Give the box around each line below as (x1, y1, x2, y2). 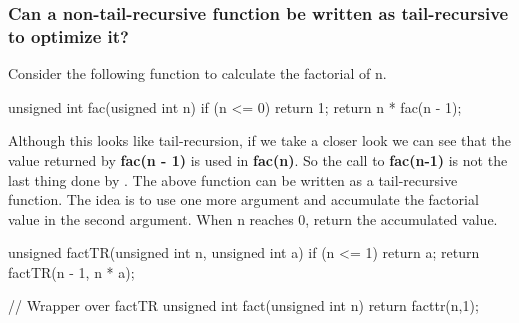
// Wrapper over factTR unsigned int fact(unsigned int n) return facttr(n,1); (8, 295, 479, 316)
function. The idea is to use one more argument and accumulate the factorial (8, 189, 479, 210)
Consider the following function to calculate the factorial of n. (8, 63, 387, 84)
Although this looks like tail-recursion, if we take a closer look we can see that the (8, 130, 511, 151)
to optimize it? (8, 23, 129, 48)
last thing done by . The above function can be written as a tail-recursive (8, 169, 458, 190)
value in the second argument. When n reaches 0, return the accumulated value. (8, 208, 498, 229)
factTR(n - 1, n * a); (8, 261, 135, 282)
